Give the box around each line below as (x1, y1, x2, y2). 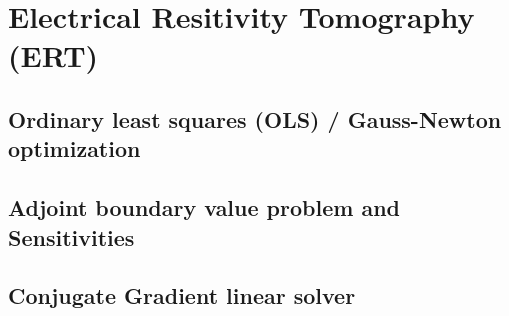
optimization (8, 133, 141, 164)
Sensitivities (8, 221, 135, 252)
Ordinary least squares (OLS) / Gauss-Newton (8, 103, 502, 134)
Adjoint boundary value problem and (8, 192, 400, 223)
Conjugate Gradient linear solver (8, 280, 356, 311)
